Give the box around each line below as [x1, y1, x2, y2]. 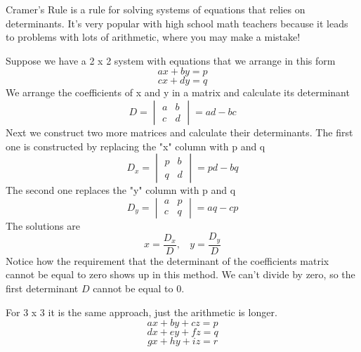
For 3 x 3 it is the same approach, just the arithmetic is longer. [6, 304, 277, 319]
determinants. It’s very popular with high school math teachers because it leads [6, 15, 348, 30]
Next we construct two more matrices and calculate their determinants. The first [6, 124, 353, 139]
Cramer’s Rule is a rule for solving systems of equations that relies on [6, 2, 306, 16]
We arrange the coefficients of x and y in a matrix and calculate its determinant [6, 85, 350, 100]
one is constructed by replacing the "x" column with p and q [6, 138, 265, 153]
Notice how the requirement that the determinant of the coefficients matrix [6, 253, 329, 268]
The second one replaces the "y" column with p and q [6, 183, 236, 197]
